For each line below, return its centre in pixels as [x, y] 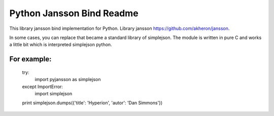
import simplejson [54, 93]
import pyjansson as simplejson [68, 80]
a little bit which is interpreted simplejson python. [61, 45]
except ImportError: [43, 87]
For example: [30, 59]
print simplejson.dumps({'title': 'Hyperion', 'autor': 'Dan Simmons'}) [92, 103]
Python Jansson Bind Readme [74, 13]
